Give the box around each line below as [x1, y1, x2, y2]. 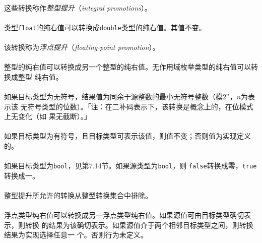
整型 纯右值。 [18, 71, 63, 82]
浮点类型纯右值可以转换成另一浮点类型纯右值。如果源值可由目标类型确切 [4, 210, 244, 220]
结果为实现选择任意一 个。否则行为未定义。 [4, 229, 148, 240]
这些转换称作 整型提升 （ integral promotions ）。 [4, 2, 152, 13]
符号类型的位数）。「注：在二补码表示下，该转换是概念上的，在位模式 [27, 101, 253, 111]
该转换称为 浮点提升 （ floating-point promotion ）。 [4, 42, 160, 52]
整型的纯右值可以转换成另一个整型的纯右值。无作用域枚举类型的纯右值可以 [4, 62, 251, 72]
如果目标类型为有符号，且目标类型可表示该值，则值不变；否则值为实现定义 [4, 131, 251, 141]
